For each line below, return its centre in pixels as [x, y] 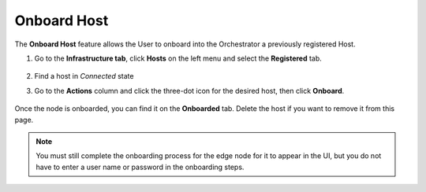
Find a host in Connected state [84, 76]
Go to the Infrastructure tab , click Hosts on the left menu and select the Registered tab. [178, 58]
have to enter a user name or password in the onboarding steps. [140, 167]
